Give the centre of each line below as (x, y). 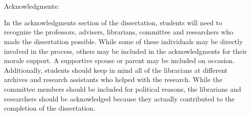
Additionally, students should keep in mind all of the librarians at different (116, 70)
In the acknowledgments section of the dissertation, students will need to (113, 22)
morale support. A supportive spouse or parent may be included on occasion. (119, 60)
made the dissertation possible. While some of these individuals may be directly (124, 41)
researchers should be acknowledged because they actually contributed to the (119, 98)
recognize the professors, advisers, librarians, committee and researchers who (119, 32)
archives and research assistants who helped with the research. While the (113, 79)
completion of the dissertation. (50, 108)
